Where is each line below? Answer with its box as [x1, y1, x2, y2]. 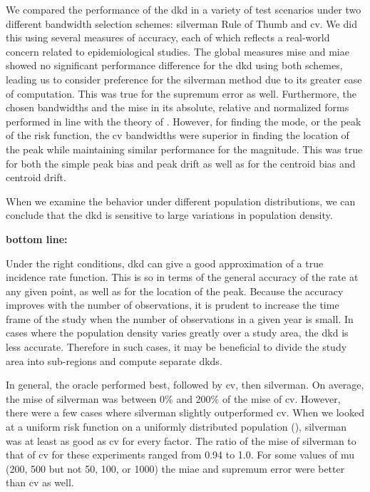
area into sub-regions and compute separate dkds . [6, 353, 222, 368]
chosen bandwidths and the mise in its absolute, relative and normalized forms [6, 100, 349, 115]
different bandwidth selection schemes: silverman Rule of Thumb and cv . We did [6, 16, 357, 31]
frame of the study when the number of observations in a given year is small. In [6, 311, 354, 326]
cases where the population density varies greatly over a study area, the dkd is [6, 325, 349, 340]
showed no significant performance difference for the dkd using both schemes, [6, 58, 343, 73]
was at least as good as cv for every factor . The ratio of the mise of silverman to [6, 433, 356, 448]
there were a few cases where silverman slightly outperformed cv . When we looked [6, 405, 364, 420]
